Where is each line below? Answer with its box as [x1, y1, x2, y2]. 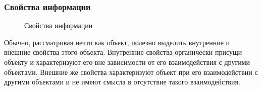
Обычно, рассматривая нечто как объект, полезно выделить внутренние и [4, 37, 230, 47]
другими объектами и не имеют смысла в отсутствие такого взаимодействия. [4, 76, 240, 87]
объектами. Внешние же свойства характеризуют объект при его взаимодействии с [4, 66, 258, 77]
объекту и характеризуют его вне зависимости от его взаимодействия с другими [4, 57, 250, 67]
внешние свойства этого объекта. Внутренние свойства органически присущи [4, 47, 242, 57]
